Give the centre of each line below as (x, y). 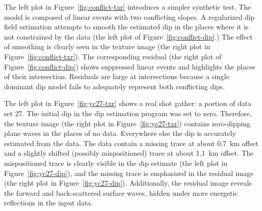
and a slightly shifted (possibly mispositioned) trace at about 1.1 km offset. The (129, 153)
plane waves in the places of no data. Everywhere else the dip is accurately (120, 133)
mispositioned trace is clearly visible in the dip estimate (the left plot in (116, 163)
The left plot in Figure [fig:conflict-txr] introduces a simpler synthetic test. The (128, 7)
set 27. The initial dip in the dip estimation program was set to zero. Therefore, (128, 113)
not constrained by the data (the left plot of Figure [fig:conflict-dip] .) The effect (128, 36)
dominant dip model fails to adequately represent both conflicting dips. (115, 86)
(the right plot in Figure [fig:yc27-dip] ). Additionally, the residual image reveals (128, 183)
